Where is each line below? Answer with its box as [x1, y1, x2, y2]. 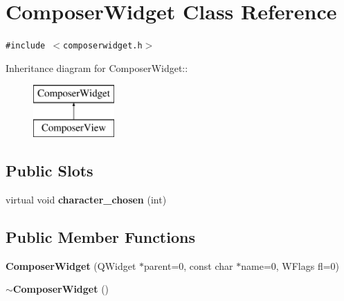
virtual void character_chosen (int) [6, 192, 167, 206]
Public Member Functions [6, 226, 195, 247]
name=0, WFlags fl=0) [241, 258, 340, 273]
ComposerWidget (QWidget [6, 258, 136, 273]
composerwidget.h [63, 41, 143, 51]
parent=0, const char [144, 258, 233, 273]
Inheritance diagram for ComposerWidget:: [6, 60, 188, 75]
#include [6, 41, 46, 51]
